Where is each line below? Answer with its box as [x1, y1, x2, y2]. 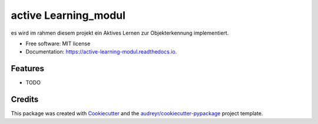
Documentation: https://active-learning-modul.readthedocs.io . [25, 48, 177, 55]
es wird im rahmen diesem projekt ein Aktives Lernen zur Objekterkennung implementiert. [11, 29, 229, 36]
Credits [11, 95, 39, 105]
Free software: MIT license [25, 40, 91, 47]
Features [11, 63, 44, 73]
